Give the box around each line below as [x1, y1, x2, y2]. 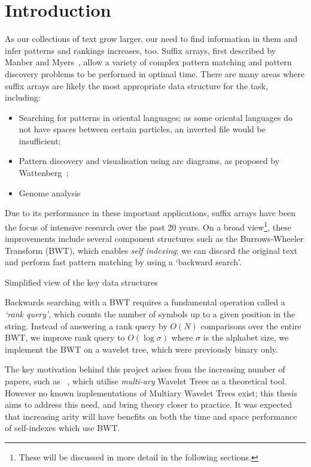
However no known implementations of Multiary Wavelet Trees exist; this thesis [5, 386, 297, 399]
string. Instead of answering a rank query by [5, 319, 167, 332]
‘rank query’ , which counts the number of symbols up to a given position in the [5, 308, 295, 320]
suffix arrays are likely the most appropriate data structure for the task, [5, 79, 269, 92]
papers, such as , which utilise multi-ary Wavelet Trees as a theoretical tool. [5, 375, 287, 387]
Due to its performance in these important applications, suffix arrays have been [5, 207, 296, 219]
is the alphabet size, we [203, 331, 289, 344]
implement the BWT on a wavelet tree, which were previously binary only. [5, 342, 278, 355]
